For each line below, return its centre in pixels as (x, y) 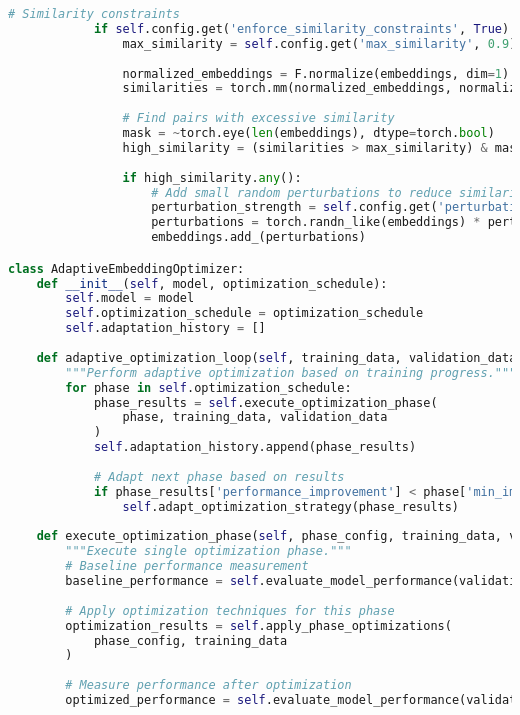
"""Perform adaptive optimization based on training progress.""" (291, 372)
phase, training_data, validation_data (255, 417)
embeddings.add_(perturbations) (258, 237)
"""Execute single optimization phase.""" (208, 551)
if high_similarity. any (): (212, 177)
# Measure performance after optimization (208, 685)
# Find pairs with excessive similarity (258, 118)
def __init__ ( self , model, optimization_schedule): (212, 283)
